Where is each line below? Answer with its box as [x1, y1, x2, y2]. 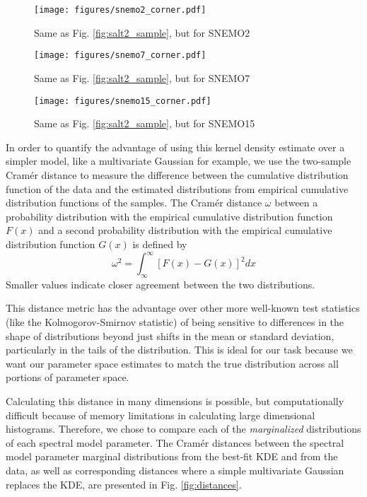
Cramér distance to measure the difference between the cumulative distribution [6, 167, 349, 182]
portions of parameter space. [6, 370, 129, 385]
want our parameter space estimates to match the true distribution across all [6, 356, 339, 370]
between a [274, 195, 318, 210]
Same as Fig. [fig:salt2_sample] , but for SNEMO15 [34, 116, 255, 131]
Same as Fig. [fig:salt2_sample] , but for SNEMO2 [34, 25, 250, 40]
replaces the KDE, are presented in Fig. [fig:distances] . [6, 476, 242, 491]
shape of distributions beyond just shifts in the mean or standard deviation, [6, 328, 334, 343]
